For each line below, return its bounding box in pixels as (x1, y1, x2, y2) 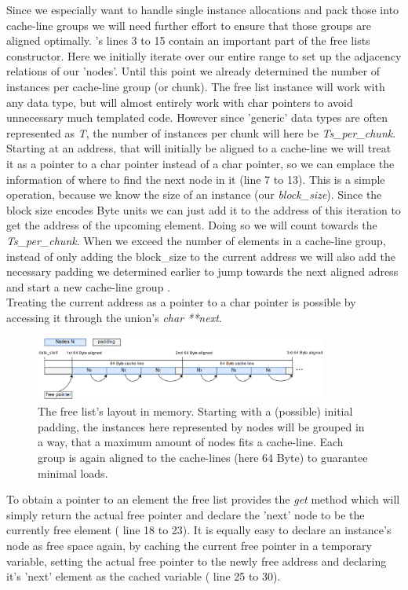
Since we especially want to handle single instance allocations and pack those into (6, 2, 399, 17)
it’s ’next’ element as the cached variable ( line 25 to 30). (6, 568, 281, 585)
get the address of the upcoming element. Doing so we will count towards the (6, 217, 377, 233)
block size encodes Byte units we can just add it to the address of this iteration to (6, 201, 401, 218)
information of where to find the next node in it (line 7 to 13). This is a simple (6, 170, 385, 187)
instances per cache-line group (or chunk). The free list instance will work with (6, 78, 385, 94)
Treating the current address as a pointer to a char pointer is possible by (6, 294, 356, 310)
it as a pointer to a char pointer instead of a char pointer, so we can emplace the (6, 155, 395, 171)
